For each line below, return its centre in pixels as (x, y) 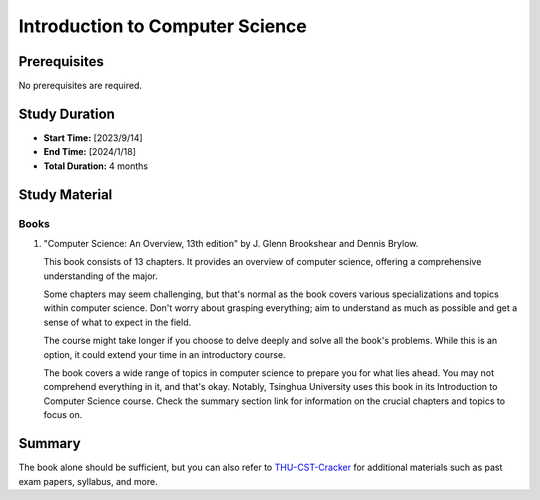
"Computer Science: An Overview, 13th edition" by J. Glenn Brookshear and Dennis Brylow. (231, 243)
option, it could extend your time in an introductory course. (164, 354)
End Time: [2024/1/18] (90, 152)
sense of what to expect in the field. (117, 322)
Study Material (65, 194)
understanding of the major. (101, 276)
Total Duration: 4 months (96, 166)
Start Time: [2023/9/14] (93, 137)
